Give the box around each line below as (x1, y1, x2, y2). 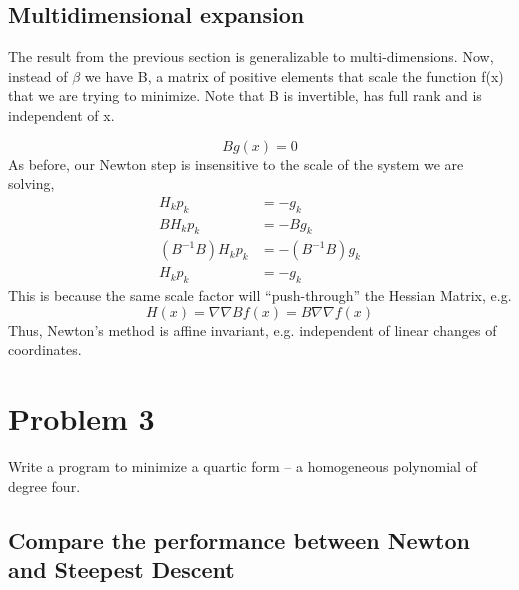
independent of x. (8, 104, 115, 125)
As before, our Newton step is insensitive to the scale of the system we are (8, 153, 464, 174)
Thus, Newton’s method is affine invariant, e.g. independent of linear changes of (8, 319, 497, 340)
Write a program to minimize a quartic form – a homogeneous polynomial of (8, 456, 477, 477)
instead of (8, 65, 68, 86)
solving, (8, 173, 55, 194)
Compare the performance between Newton (8, 524, 470, 555)
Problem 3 (8, 398, 155, 439)
